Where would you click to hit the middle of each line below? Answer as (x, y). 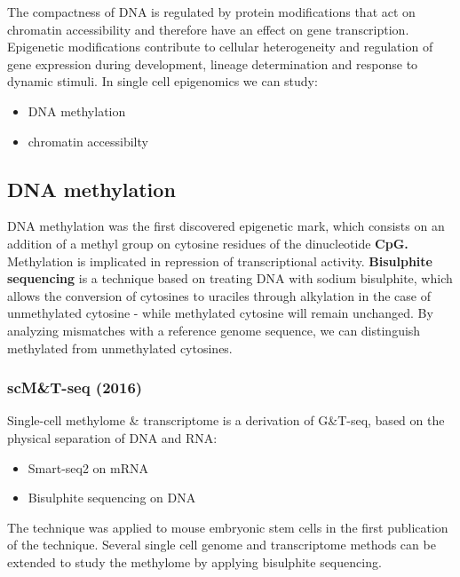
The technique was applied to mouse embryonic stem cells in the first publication (228, 527)
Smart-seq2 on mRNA (88, 467)
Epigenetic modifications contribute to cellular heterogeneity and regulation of (220, 47)
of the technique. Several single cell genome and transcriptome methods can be (222, 545)
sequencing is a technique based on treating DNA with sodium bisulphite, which (230, 278)
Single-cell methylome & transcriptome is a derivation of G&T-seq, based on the (226, 420)
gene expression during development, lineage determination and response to (213, 63)
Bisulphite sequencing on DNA (112, 498)
